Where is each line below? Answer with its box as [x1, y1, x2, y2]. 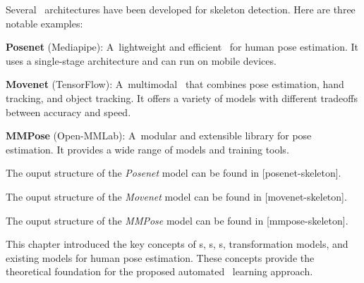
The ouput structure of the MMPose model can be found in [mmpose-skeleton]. [6, 213, 348, 227]
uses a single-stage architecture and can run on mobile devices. [6, 53, 277, 68]
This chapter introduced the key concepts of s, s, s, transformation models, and [6, 237, 348, 251]
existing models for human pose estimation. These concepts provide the [6, 250, 315, 265]
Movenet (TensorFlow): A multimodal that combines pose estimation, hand [6, 77, 344, 92]
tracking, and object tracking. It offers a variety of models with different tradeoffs [6, 90, 358, 105]
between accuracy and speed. [6, 104, 131, 119]
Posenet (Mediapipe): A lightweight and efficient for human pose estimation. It [6, 39, 359, 54]
